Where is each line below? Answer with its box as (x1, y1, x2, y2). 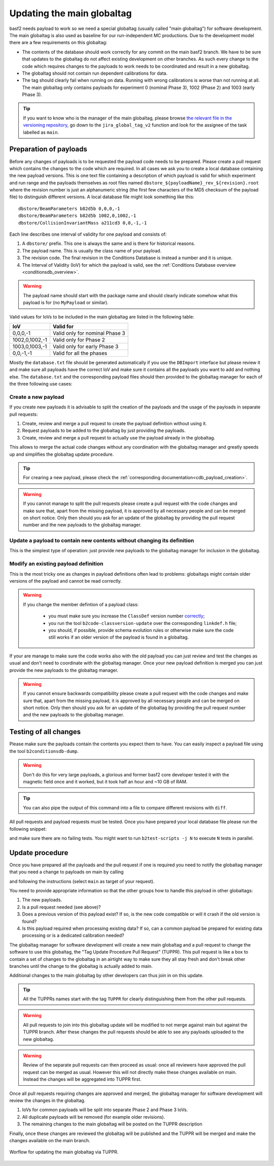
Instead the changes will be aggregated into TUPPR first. (23, 1076, 142, 1082)
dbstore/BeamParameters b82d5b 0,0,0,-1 (18, 206, 120, 211)
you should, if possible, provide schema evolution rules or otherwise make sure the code (48, 627, 234, 633)
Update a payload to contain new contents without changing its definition (9, 537, 194, 544)
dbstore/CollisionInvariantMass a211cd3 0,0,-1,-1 (18, 220, 147, 226)
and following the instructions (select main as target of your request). (9, 878, 155, 884)
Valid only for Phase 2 (52, 336, 105, 343)
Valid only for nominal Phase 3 (52, 329, 125, 336)
